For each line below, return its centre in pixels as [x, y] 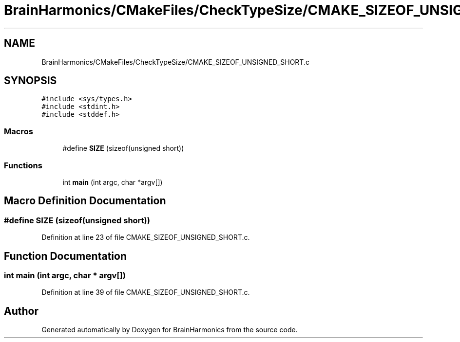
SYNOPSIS [30, 81]
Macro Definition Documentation [85, 201]
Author [21, 311]
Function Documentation [65, 256]
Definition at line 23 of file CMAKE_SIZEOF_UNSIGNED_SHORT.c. [146, 237]
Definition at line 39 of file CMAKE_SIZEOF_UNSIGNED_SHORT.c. [146, 292]
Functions [23, 165]
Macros [19, 131]
